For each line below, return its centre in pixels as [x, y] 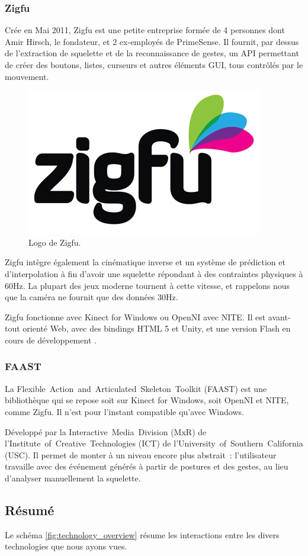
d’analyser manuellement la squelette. [73, 478]
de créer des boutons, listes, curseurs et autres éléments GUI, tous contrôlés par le [154, 65]
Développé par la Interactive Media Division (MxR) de [106, 431]
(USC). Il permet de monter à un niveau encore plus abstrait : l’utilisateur [141, 454]
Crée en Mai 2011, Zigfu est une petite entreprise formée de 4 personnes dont [145, 30]
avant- [279, 316]
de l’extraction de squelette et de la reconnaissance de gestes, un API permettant [152, 53]
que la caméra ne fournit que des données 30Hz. [92, 297]
